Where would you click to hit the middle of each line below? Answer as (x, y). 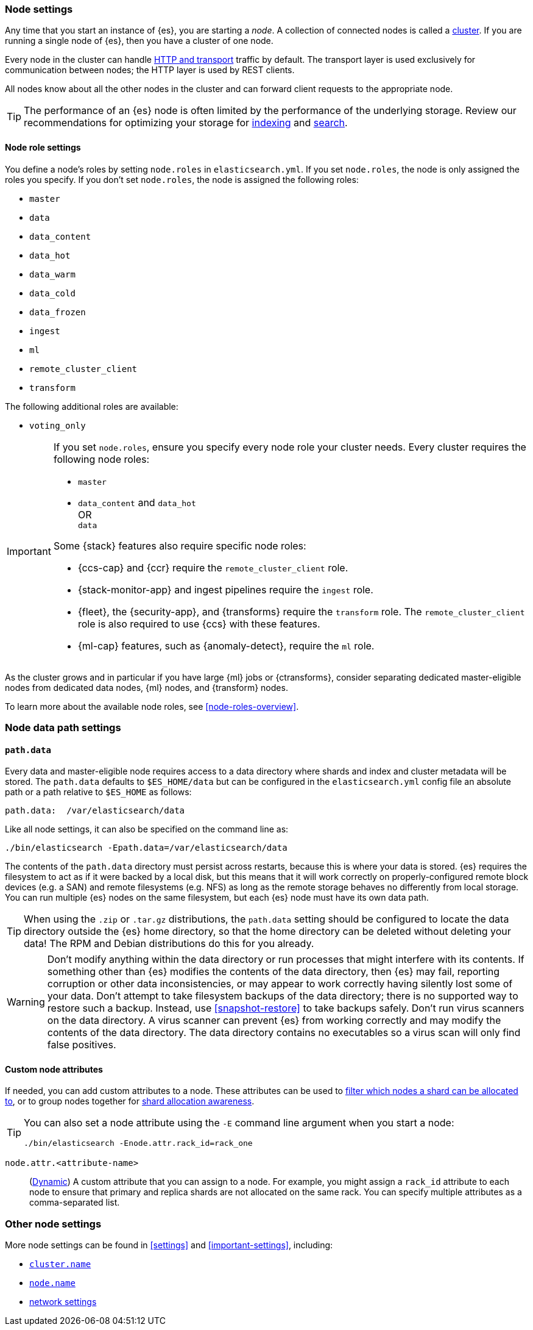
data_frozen (58, 312)
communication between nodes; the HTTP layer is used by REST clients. (150, 70)
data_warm (52, 274)
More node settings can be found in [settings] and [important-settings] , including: (169, 1245)
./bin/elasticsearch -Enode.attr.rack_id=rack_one (138, 1143)
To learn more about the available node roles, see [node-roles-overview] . (152, 706)
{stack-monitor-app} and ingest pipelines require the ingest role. (225, 589)
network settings (63, 1302)
